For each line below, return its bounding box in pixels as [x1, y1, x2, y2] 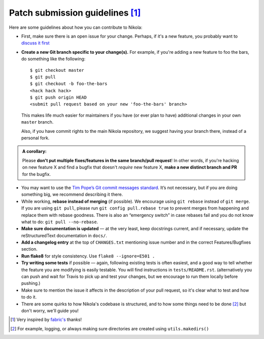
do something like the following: [21, 56, 86, 62]
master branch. [21, 119, 54, 125]
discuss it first [21, 40, 50, 46]
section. [21, 246, 38, 252]
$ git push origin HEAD [30, 95, 87, 100]
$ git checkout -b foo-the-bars [30, 81, 108, 86]
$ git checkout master [30, 67, 85, 73]
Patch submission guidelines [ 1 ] [9, 7, 141, 18]
